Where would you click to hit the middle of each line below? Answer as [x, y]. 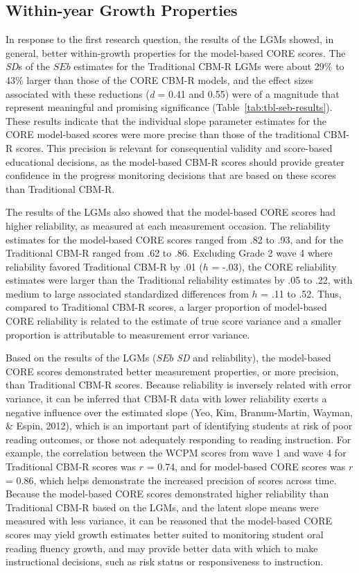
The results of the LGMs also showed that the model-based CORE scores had [171, 212]
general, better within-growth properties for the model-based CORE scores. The [176, 52]
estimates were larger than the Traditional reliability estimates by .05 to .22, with [179, 280]
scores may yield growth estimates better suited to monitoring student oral [165, 534]
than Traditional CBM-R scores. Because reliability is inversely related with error [179, 385]
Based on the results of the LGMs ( [81, 358]
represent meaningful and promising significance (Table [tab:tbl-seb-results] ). [169, 107]
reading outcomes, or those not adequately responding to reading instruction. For [178, 439]
